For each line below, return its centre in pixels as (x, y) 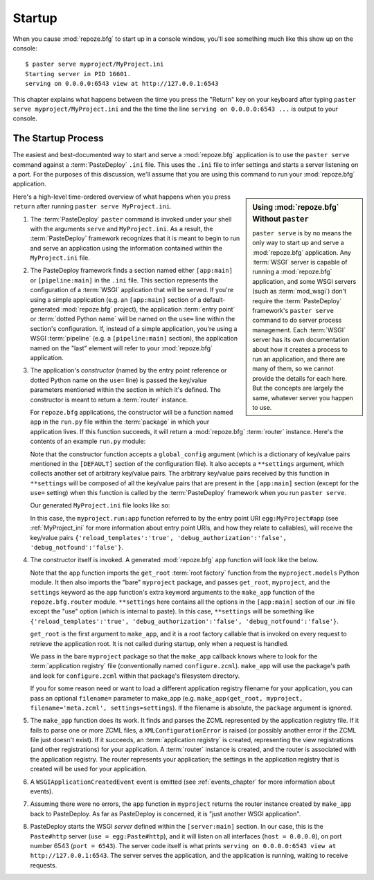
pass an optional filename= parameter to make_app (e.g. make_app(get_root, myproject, (167, 698)
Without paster (281, 219)
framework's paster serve (293, 311)
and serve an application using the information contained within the (126, 248)
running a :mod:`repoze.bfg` (292, 272)
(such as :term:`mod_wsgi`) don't (300, 291)
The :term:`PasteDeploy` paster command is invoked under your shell (131, 219)
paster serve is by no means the (302, 233)
